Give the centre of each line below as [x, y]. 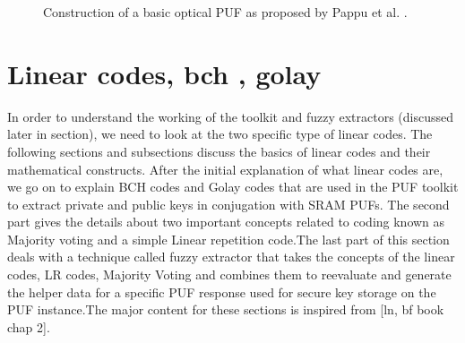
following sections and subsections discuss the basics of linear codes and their [219, 151]
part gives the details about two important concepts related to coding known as [226, 222]
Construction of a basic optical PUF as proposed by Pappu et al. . [225, 12]
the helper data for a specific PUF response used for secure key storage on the [222, 292]
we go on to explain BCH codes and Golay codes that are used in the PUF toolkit [233, 187]
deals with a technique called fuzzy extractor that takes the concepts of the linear [231, 257]
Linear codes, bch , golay [164, 73]
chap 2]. [29, 326]
